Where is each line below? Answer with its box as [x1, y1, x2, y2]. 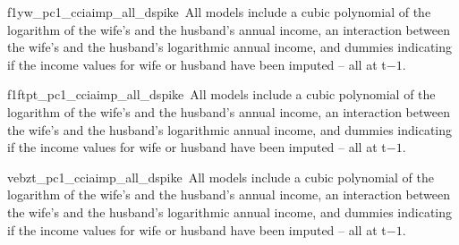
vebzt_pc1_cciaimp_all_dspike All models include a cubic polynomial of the [7, 167, 434, 186]
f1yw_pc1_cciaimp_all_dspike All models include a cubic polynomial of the [7, 3, 431, 21]
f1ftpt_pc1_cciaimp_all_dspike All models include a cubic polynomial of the [7, 85, 436, 104]
